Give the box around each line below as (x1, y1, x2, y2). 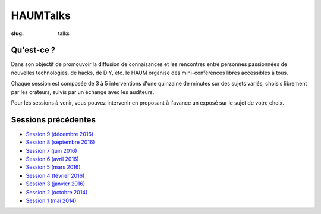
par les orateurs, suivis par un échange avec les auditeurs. (11, 88, 155, 95)
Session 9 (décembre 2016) (26, 130, 94, 137)
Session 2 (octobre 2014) (26, 188, 88, 196)
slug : (11, 30, 24, 37)
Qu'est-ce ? (11, 45, 56, 55)
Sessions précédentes (11, 115, 96, 125)
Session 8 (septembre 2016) (26, 139, 95, 146)
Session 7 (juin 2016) (26, 147, 77, 154)
